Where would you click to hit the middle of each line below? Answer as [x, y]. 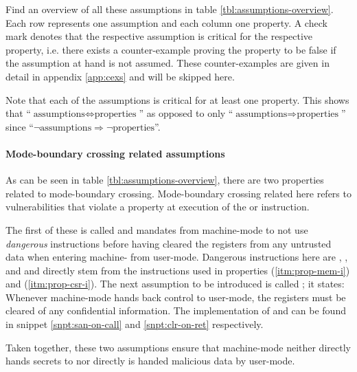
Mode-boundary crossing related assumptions [115, 153]
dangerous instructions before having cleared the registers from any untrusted [169, 243]
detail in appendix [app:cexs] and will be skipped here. [120, 76]
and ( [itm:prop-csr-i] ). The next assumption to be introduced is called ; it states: [175, 284]
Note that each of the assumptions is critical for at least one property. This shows [177, 99]
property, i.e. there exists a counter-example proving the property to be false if [171, 49]
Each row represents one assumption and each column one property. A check [166, 22]
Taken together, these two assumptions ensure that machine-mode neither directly [178, 347]
